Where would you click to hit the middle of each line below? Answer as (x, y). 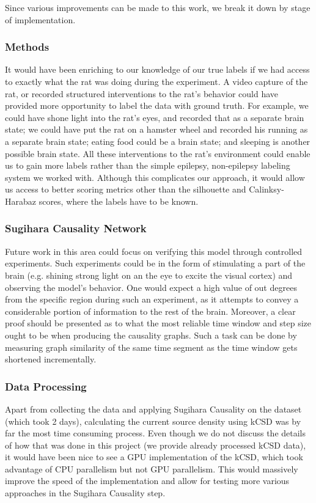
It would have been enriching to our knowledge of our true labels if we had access (157, 69)
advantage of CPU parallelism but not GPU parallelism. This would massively (152, 468)
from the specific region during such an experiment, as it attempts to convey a (152, 299)
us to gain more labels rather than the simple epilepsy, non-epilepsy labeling (148, 165)
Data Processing (46, 386)
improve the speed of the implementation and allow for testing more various (147, 481)
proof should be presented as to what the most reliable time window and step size (158, 323)
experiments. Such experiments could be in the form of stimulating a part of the (155, 263)
